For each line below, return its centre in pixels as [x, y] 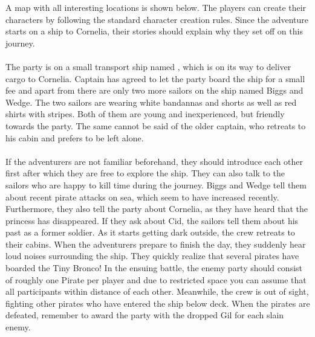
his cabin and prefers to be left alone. [75, 137]
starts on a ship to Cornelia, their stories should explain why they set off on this [154, 31]
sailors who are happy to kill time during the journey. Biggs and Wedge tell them [156, 185]
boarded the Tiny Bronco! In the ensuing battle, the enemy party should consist [154, 268]
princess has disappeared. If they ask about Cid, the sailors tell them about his [152, 220]
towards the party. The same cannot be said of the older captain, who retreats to [156, 125]
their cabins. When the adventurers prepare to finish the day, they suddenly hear [156, 244]
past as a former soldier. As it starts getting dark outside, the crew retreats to [150, 232]
